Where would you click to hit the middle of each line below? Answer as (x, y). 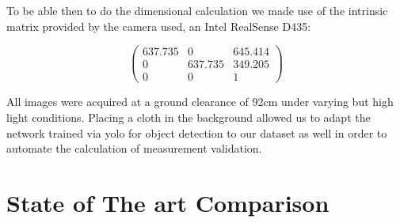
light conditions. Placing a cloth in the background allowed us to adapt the (189, 117)
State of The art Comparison (168, 202)
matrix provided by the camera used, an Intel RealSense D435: (159, 26)
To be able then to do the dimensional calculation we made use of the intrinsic (197, 10)
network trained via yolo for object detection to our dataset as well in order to (197, 132)
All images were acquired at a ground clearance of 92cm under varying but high (200, 102)
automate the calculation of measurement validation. (134, 148)
